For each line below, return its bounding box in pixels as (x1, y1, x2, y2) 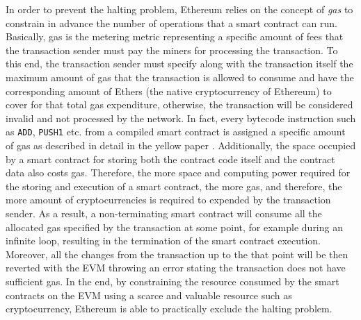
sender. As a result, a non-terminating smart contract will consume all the (6, 205, 322, 220)
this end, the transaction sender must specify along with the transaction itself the (6, 56, 353, 71)
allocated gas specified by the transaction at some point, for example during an (6, 219, 343, 234)
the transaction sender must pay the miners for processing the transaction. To (6, 42, 338, 57)
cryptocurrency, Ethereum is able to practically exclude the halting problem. (6, 301, 332, 316)
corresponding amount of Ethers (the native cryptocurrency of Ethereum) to (6, 83, 332, 98)
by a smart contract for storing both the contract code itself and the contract (6, 151, 335, 166)
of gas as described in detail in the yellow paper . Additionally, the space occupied (6, 138, 356, 152)
